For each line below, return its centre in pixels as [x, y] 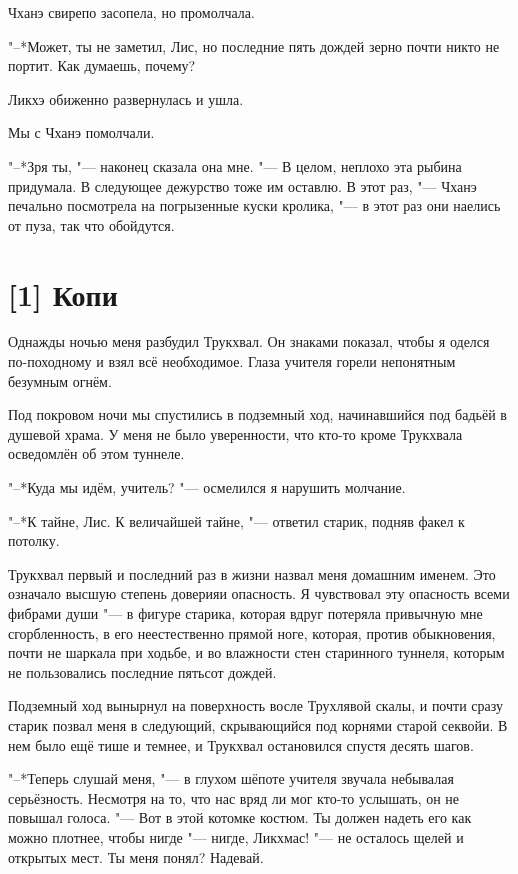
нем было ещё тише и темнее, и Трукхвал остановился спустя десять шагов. [241, 744]
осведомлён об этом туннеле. [96, 453]
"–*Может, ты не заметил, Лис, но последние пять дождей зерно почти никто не [254, 45]
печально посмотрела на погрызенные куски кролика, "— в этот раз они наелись [254, 205]
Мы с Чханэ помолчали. [81, 132]
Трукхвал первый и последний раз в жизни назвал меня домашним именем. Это [252, 573]
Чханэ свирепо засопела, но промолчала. [131, 12]
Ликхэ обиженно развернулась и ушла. [126, 98]
